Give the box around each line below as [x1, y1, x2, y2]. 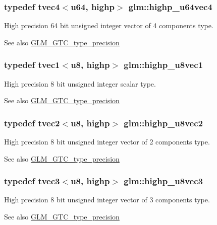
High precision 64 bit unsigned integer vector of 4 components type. [4, 20, 213, 31]
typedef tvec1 [4, 58, 60, 71]
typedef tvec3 [4, 175, 60, 187]
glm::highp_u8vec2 [124, 116, 203, 129]
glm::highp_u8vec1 [124, 58, 203, 71]
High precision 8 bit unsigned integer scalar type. [4, 78, 156, 89]
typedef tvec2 [4, 116, 60, 129]
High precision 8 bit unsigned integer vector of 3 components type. [4, 194, 210, 205]
